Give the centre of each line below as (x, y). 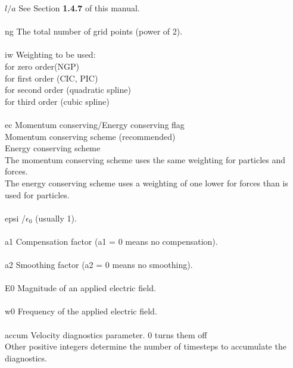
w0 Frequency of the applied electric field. (81, 311)
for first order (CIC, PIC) (52, 78)
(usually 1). (56, 218)
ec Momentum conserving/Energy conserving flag (95, 124)
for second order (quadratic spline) (68, 90)
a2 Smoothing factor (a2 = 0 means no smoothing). (99, 265)
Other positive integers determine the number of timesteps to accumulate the (146, 346)
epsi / (15, 218)
